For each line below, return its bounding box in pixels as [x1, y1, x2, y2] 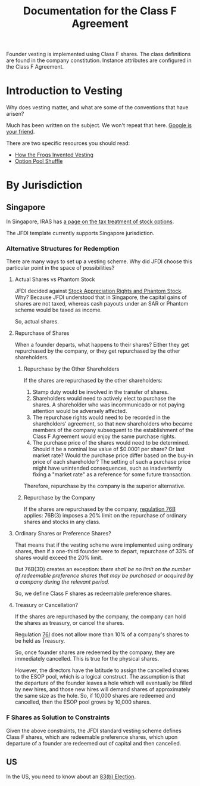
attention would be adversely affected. [32, 408, 127, 415]
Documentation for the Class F [23, 4, 177, 18]
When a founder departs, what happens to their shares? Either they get [14, 341, 189, 349]
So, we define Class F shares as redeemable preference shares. [14, 590, 172, 597]
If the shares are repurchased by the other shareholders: [23, 377, 162, 384]
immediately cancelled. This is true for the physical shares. [14, 655, 160, 662]
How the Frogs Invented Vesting [14, 151, 94, 159]
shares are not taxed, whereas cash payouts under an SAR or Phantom [14, 300, 189, 307]
